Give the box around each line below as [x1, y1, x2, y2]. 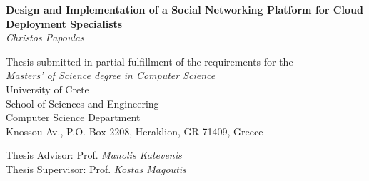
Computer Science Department [6, 110, 141, 125]
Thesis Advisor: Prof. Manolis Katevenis [6, 148, 182, 162]
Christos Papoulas [6, 30, 84, 45]
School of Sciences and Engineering [6, 95, 159, 110]
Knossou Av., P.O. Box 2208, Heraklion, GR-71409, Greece [6, 123, 263, 138]
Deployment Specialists [6, 16, 123, 31]
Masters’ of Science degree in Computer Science [6, 68, 216, 83]
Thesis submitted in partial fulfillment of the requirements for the [6, 53, 293, 68]
